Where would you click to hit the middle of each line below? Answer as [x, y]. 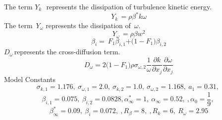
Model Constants [30, 79]
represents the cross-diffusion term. [67, 52]
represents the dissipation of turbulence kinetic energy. [129, 6]
